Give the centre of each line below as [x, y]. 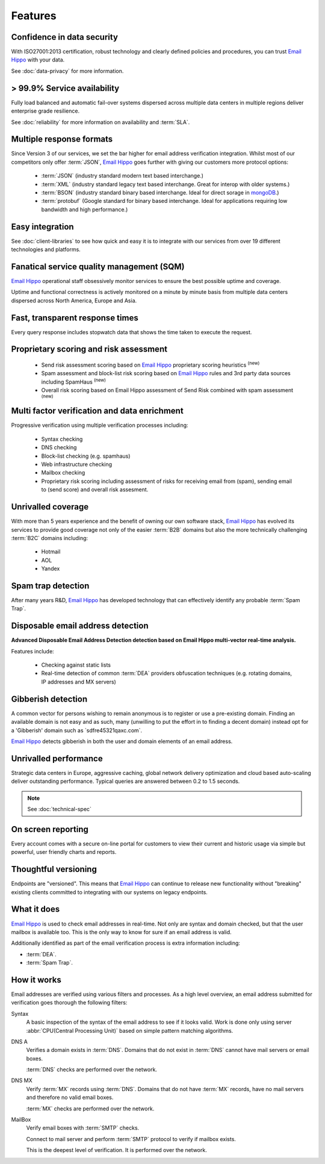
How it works [36, 979]
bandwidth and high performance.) [85, 209]
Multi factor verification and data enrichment [97, 411]
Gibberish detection [49, 699]
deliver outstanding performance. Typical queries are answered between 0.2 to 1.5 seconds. [125, 781]
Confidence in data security [65, 37]
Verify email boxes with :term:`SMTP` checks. [83, 1128]
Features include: [32, 651]
